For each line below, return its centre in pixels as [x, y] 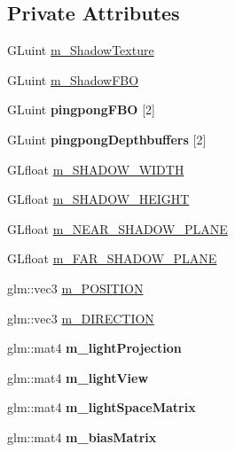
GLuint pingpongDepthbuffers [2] [107, 139]
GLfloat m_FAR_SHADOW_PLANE [112, 258]
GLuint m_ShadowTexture [81, 50]
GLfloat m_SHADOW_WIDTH [96, 169]
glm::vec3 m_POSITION [75, 288]
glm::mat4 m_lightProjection [94, 348]
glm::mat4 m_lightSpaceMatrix [102, 407]
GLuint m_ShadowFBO [73, 79]
